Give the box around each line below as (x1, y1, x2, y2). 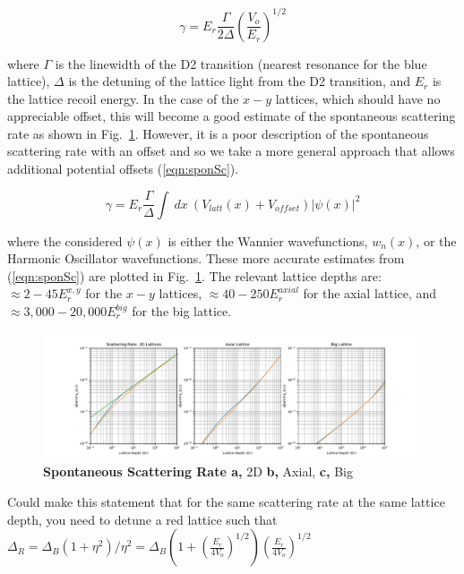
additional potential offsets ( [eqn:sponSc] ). (7, 159, 239, 178)
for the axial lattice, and (303, 284, 437, 303)
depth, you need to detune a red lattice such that (7, 510, 278, 528)
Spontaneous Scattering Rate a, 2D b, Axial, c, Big (43, 462, 353, 481)
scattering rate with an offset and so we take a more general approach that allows (7, 141, 455, 160)
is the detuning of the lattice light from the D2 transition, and (68, 72, 411, 90)
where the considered (7, 231, 123, 250)
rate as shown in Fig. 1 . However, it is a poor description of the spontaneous (7, 124, 429, 142)
